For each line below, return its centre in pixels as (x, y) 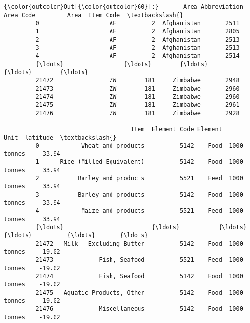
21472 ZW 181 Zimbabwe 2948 (138, 80)
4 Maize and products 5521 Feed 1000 (139, 211)
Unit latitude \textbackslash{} (60, 137)
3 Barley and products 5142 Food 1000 (139, 195)
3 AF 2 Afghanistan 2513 (138, 48)
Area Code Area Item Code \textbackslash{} (94, 15)
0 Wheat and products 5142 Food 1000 (139, 146)
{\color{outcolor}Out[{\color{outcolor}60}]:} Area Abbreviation (124, 7)
